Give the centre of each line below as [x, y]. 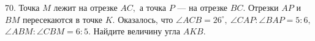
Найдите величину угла [137, 31]
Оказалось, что [146, 19]
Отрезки [263, 7]
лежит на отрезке [85, 7]
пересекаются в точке [62, 19]
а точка [153, 7]
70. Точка [22, 7]
